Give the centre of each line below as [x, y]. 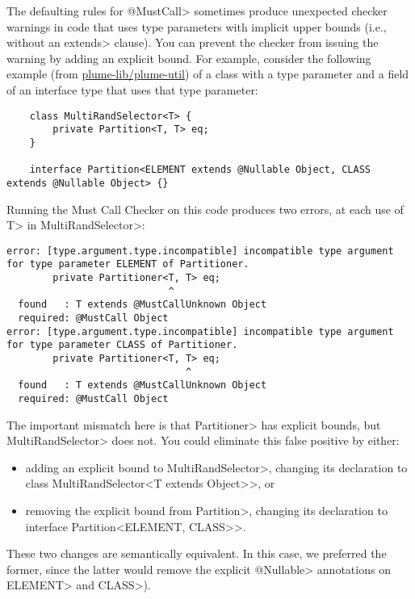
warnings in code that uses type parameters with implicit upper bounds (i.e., [197, 26]
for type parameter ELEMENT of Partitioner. [128, 264]
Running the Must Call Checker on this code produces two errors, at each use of [205, 209]
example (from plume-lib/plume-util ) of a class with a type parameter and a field [208, 74]
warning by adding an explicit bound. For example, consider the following [189, 58]
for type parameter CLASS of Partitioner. [122, 345]
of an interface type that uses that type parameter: [132, 89]
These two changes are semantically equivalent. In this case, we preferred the [197, 553]
